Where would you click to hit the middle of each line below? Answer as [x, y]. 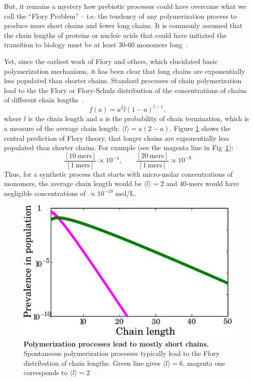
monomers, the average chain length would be [73, 183]
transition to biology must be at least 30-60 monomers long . [96, 45]
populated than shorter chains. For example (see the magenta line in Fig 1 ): [119, 147]
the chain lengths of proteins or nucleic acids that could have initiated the [115, 35]
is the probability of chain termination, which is [177, 118]
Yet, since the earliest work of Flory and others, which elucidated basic [111, 61]
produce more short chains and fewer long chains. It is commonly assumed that [123, 25]
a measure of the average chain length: [62, 128]
